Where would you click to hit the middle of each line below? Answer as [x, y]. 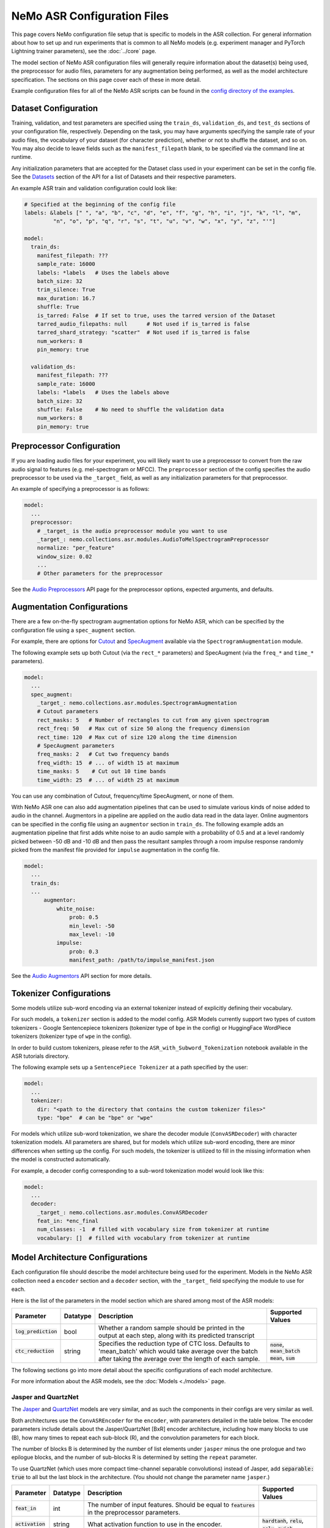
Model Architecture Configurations [79, 1258]
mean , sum [282, 1358]
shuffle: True [58, 307]
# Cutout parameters [68, 711]
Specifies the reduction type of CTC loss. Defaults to [174, 1343]
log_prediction [36, 1331]
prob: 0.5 [84, 917]
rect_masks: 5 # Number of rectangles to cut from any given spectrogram [153, 720]
